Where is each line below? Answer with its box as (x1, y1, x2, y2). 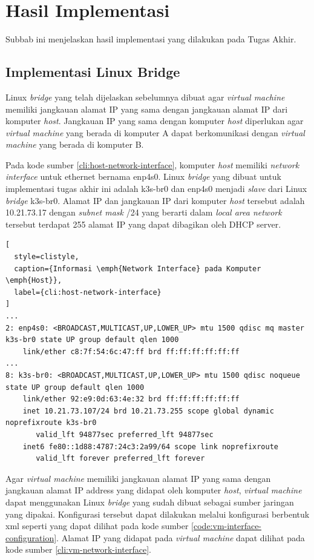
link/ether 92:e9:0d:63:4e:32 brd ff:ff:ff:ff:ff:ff (22, 395, 240, 404)
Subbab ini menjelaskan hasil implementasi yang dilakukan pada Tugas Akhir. (5, 33, 296, 45)
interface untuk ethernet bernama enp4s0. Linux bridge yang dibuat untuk (5, 170, 281, 183)
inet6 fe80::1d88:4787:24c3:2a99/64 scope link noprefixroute (22, 442, 279, 451)
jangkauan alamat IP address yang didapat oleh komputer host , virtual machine (5, 484, 302, 496)
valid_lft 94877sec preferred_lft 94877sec (36, 430, 214, 439)
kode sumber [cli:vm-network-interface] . (5, 543, 151, 556)
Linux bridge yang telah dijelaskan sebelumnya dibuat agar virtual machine (5, 90, 285, 103)
